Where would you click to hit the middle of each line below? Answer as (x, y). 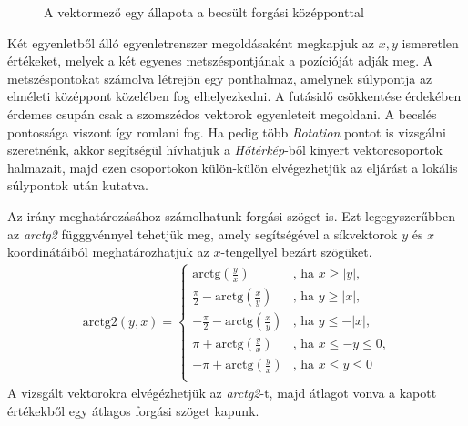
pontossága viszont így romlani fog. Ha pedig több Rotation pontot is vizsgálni (227, 132)
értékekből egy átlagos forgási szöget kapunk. (133, 411)
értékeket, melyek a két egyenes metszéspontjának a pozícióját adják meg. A (220, 61)
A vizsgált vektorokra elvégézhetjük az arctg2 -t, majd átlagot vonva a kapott (222, 393)
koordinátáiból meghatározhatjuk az (108, 252)
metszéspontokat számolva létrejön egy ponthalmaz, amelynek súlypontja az (220, 78)
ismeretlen (430, 42)
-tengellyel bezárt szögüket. (296, 252)
